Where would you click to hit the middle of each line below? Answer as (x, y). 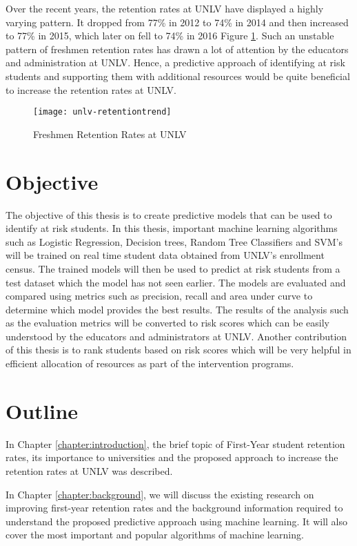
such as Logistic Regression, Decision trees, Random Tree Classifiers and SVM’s (174, 241)
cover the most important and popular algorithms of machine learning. (155, 535)
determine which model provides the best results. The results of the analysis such (177, 309)
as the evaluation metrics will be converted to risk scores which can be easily (167, 323)
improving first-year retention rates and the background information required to (174, 508)
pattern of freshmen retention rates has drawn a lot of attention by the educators (177, 49)
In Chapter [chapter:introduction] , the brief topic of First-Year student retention (175, 443)
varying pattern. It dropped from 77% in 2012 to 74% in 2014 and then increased (177, 22)
